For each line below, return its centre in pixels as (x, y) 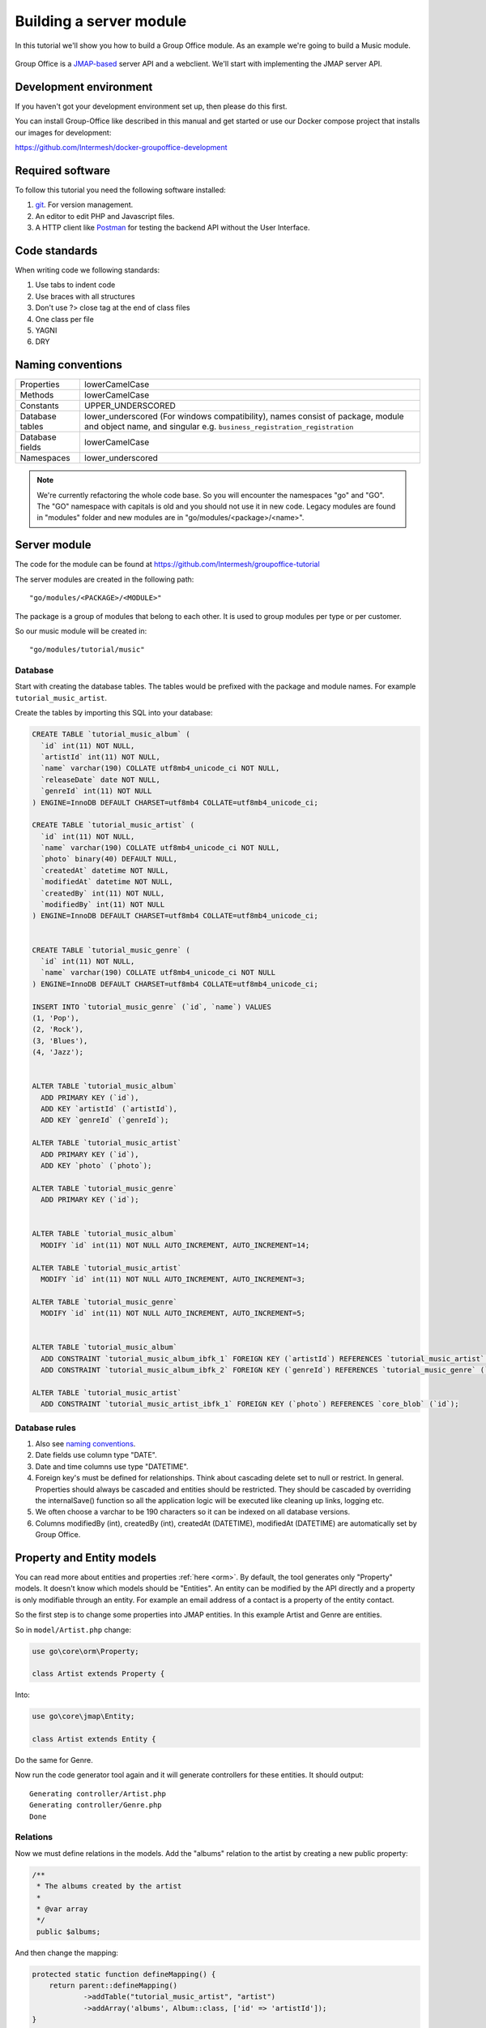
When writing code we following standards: (87, 270)
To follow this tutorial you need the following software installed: (120, 190)
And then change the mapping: (67, 1953)
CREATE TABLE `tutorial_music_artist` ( (113, 825)
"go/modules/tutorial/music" (87, 650)
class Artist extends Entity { (94, 1739)
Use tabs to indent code (75, 285)
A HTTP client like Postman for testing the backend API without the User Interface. (173, 228)
